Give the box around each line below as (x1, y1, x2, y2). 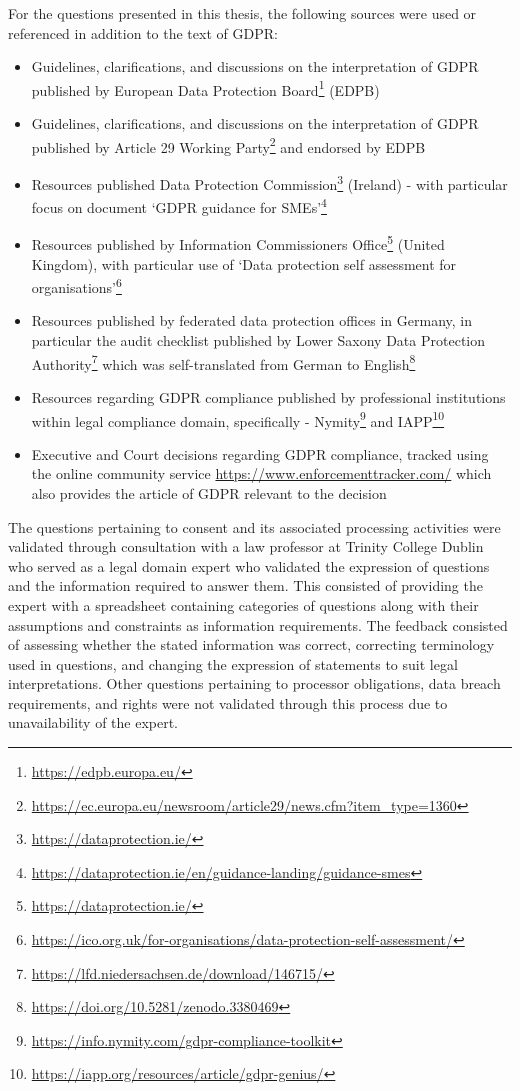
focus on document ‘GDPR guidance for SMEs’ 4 (31, 194, 327, 217)
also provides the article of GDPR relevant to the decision (31, 482, 387, 503)
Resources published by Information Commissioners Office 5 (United (31, 231, 445, 255)
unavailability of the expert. (8, 712, 179, 733)
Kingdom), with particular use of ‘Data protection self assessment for (31, 253, 457, 274)
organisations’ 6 (31, 274, 122, 297)
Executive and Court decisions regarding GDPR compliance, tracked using (31, 443, 489, 464)
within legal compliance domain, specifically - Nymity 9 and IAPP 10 (31, 407, 445, 431)
